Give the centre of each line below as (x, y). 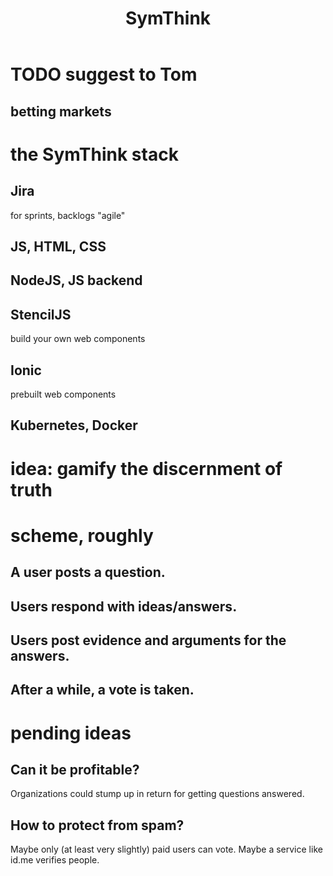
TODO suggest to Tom (104, 74)
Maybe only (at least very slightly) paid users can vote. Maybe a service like (166, 849)
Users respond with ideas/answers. (124, 606)
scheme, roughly (82, 535)
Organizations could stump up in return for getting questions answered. (157, 794)
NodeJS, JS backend (76, 280)
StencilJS (41, 314)
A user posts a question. (88, 572)
